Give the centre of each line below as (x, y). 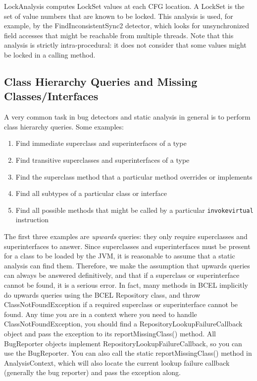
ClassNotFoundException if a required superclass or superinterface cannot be (121, 304)
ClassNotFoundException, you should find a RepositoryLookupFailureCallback (123, 324)
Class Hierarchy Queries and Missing (101, 81)
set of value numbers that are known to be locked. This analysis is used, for (119, 16)
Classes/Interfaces (51, 96)
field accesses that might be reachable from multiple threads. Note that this (119, 35)
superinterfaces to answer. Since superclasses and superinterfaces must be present (127, 246)
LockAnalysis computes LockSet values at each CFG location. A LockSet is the (124, 6)
